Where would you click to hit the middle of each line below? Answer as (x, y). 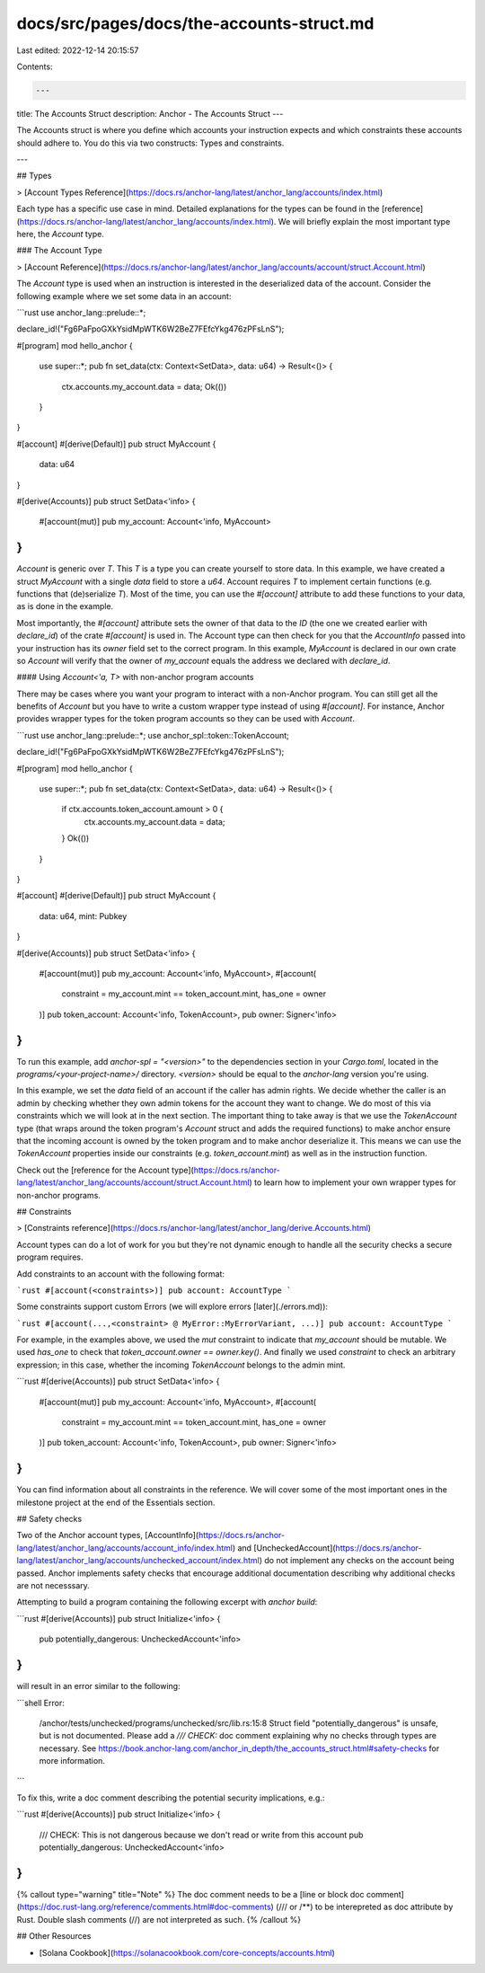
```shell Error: (40, 1703)
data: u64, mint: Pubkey (83, 916)
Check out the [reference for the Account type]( (106, 1170)
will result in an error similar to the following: (98, 1686)
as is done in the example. (65, 606)
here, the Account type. (61, 234)
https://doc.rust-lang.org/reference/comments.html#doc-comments (145, 1907)
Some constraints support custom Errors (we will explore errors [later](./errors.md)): (172, 1306)
